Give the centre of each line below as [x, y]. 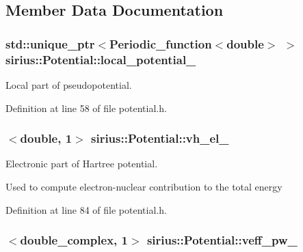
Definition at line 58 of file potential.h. [86, 108]
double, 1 [46, 138]
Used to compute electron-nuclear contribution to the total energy [144, 186]
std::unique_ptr [50, 43]
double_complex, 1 [74, 240]
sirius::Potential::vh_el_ [160, 138]
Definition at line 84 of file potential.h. [86, 209]
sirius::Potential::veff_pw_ [222, 240]
